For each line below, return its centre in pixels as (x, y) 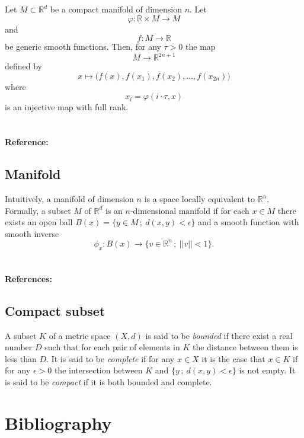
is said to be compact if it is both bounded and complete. (108, 382)
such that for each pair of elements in (112, 347)
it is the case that (233, 358)
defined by (24, 66)
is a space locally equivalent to (200, 199)
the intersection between (98, 370)
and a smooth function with (249, 222)
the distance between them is (245, 347)
